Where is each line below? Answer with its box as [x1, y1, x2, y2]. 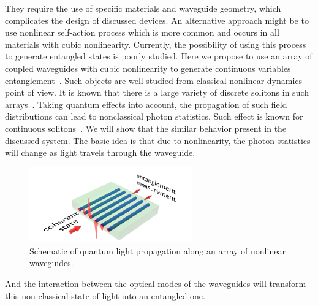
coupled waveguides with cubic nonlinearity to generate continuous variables [5, 61, 291, 74]
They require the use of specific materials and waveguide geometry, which [5, 2, 281, 14]
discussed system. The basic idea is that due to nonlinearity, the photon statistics [5, 134, 311, 147]
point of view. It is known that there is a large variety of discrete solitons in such [5, 86, 309, 99]
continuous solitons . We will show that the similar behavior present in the [5, 121, 287, 134]
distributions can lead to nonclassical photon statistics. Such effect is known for [5, 110, 303, 123]
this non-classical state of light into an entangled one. [5, 289, 205, 302]
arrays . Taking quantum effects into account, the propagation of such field [5, 98, 287, 110]
